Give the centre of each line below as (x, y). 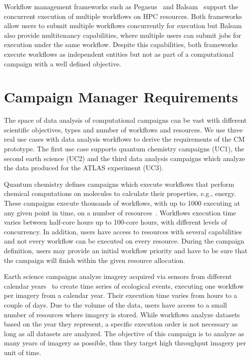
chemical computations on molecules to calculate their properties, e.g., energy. (120, 193)
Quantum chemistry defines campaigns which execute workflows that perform (119, 184)
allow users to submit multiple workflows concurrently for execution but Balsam (123, 25)
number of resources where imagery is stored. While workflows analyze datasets (122, 314)
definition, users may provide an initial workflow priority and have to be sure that (126, 250)
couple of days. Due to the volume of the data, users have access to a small (116, 304)
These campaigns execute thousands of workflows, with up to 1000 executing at (122, 203)
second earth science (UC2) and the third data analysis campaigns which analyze (125, 158)
